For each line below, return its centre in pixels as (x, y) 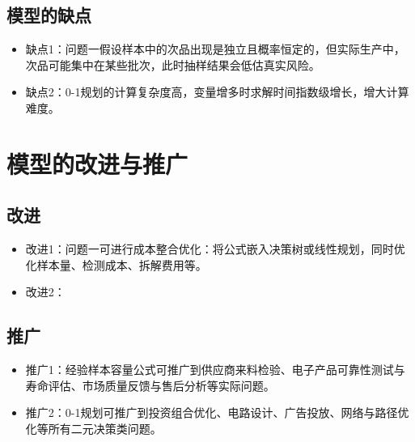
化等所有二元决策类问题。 (93, 428)
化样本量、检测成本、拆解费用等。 (116, 264)
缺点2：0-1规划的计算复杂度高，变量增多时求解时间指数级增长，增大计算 (217, 92)
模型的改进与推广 (97, 163)
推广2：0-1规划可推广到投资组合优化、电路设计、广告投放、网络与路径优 (217, 412)
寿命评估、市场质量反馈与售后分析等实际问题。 (150, 385)
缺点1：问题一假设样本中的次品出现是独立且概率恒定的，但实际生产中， (215, 49)
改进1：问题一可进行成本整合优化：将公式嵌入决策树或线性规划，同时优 (215, 249)
